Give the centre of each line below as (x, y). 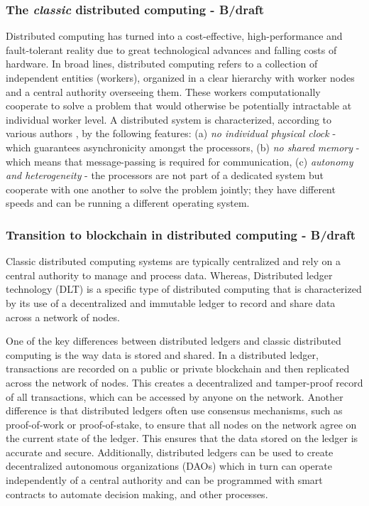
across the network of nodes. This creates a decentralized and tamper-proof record (184, 382)
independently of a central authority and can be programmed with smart (164, 480)
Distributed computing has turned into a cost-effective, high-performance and (174, 36)
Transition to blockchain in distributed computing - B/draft (181, 234)
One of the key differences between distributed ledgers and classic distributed (174, 341)
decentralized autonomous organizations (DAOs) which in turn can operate (169, 466)
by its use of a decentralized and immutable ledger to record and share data (171, 302)
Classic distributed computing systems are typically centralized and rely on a (173, 261)
